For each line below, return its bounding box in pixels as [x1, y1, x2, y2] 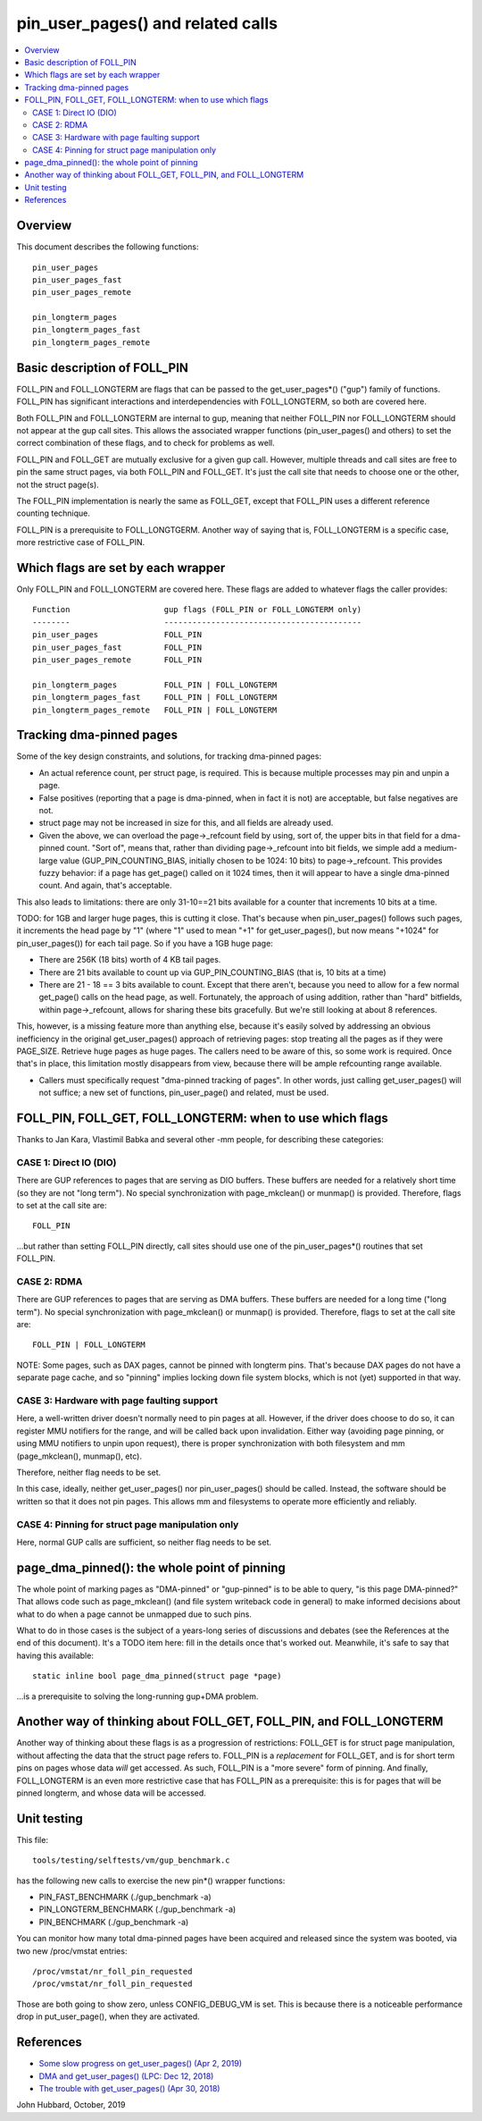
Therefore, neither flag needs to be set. [16, 1467, 162, 1477]
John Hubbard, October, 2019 [16, 2100, 126, 2110]
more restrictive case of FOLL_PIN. [16, 537, 145, 548]
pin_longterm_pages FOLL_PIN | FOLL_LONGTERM [32, 679, 278, 690]
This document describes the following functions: [16, 241, 199, 252]
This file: [16, 1834, 49, 1845]
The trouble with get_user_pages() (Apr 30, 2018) [38, 2083, 220, 2093]
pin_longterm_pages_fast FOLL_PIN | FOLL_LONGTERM [32, 693, 278, 703]
